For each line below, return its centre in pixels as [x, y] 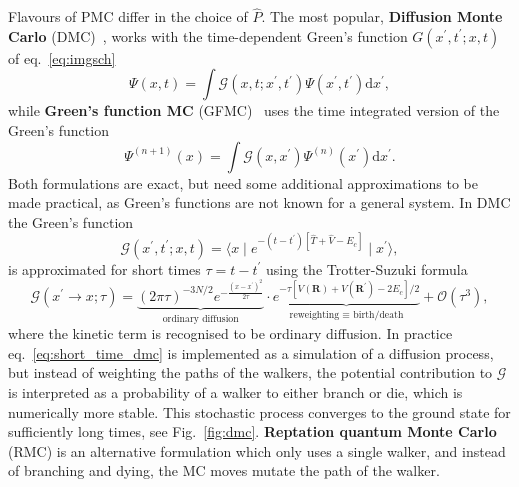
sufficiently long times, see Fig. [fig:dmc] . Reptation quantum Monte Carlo [252, 431]
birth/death [378, 314]
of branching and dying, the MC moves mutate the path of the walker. [224, 470]
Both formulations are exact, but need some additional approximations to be [243, 182]
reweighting [314, 314]
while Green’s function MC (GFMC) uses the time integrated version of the [254, 110]
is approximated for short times [104, 268]
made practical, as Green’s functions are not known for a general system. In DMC [259, 202]
